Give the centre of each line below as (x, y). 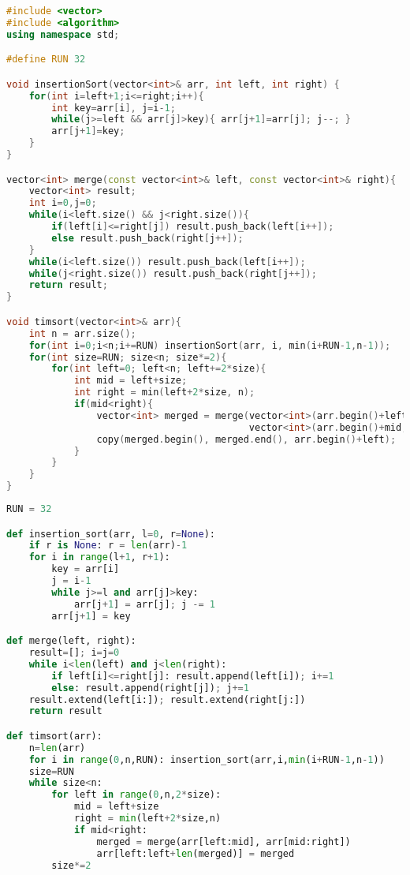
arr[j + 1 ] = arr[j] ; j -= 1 (144, 604)
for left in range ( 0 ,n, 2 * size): (136, 795)
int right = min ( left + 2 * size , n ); (164, 393)
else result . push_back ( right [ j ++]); (147, 238)
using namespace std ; (63, 34)
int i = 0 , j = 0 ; (63, 203)
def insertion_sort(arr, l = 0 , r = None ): (111, 534)
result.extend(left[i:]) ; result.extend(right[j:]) (167, 699)
